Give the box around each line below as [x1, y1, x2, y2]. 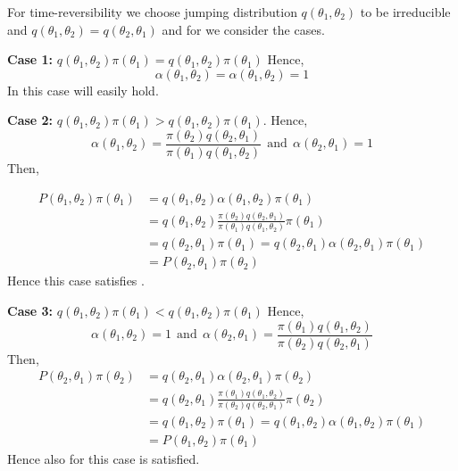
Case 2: [7, 111, 54, 129]
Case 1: [7, 50, 54, 69]
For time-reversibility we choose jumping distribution [7, 3, 297, 21]
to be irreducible [360, 3, 451, 21]
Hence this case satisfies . [7, 271, 145, 290]
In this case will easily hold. [7, 80, 159, 99]
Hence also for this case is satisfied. [7, 449, 200, 467]
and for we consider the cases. [162, 20, 325, 38]
